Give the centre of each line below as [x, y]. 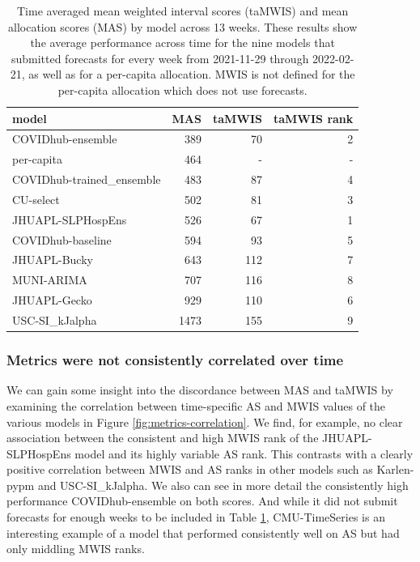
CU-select [36, 199]
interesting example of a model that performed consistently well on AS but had [203, 532]
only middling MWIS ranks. [76, 549]
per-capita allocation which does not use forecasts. [182, 89]
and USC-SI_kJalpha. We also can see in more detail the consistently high [223, 485]
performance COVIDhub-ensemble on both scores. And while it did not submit [202, 501]
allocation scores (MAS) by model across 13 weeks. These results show [183, 26]
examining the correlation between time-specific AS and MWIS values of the [196, 405]
